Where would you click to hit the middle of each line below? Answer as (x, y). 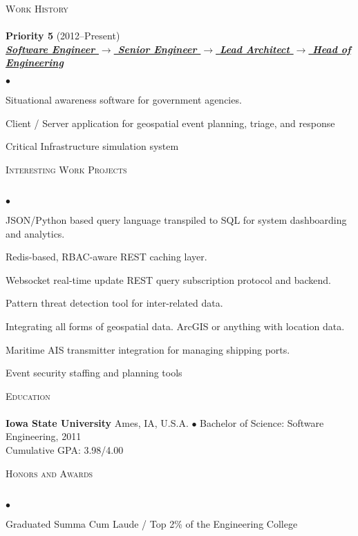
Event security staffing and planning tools (94, 373)
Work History (37, 8)
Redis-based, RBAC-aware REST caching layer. (106, 257)
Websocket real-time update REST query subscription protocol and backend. (168, 279)
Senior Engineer (157, 49)
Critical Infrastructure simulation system (92, 146)
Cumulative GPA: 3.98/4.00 (65, 450)
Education (28, 395)
